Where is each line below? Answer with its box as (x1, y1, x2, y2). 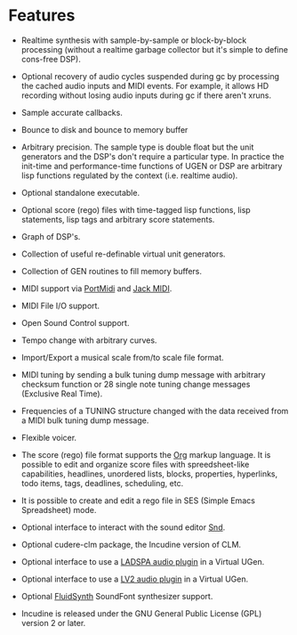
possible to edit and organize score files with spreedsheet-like (20, 459, 250, 469)
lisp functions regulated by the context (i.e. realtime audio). (20, 170, 238, 181)
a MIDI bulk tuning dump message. (20, 415, 149, 426)
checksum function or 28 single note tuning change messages (20, 379, 251, 389)
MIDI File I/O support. (20, 300, 100, 311)
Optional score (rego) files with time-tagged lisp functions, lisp (20, 204, 251, 215)
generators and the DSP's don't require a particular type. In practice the (20, 151, 285, 161)
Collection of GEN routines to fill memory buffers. (20, 265, 202, 276)
